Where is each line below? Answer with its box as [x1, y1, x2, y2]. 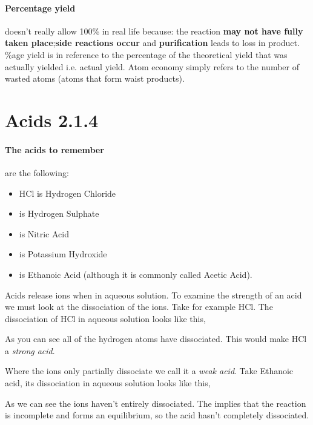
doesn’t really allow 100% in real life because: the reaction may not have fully [5, 24, 303, 37]
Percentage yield [5, 1, 76, 14]
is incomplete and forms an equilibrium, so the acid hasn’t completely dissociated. [5, 409, 309, 421]
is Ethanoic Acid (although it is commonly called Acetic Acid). [19, 268, 252, 280]
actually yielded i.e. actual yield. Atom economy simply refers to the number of [5, 60, 299, 73]
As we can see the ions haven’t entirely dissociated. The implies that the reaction [5, 397, 306, 409]
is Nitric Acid [19, 227, 69, 240]
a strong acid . [5, 344, 55, 357]
